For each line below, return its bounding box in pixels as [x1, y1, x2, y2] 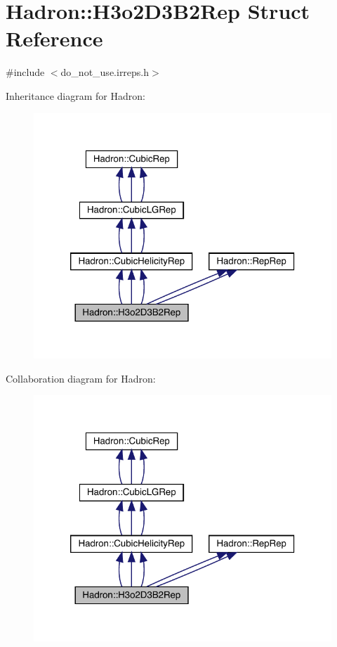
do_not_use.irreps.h [60, 65, 150, 79]
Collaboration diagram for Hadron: [6, 371, 156, 385]
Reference [6, 24, 103, 53]
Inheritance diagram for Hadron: [6, 88, 145, 103]
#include [6, 65, 45, 79]
